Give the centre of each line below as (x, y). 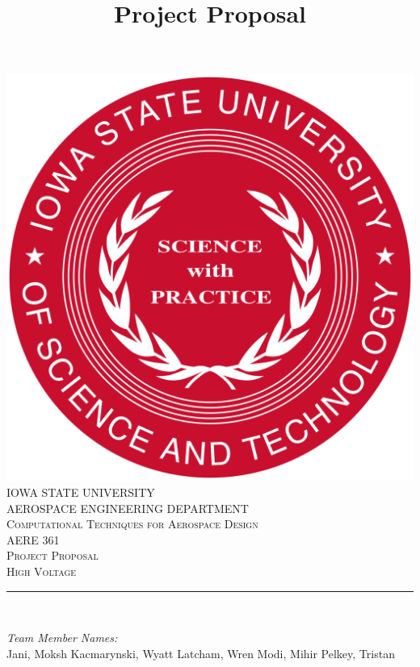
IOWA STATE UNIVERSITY (81, 492)
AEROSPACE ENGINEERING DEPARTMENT (128, 508)
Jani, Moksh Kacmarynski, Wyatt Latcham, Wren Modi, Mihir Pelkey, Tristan (201, 653)
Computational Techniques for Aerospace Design (132, 524)
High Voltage (42, 571)
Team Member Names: (62, 638)
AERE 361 (33, 539)
